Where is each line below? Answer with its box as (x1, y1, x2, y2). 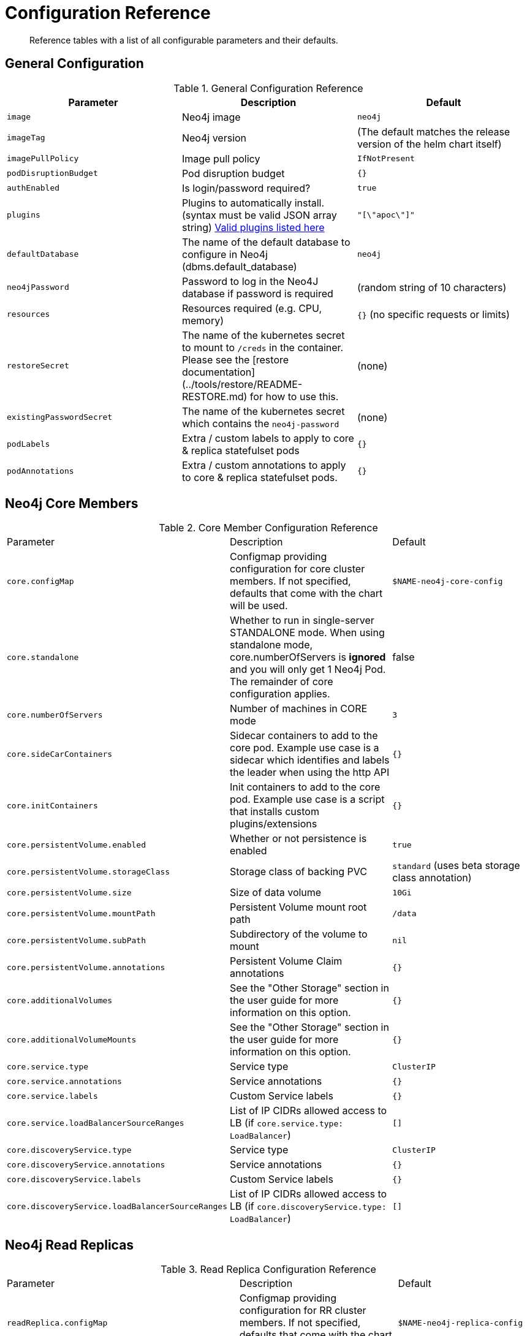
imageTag (7, 133, 45, 143)
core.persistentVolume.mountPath (7, 908, 156, 918)
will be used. (230, 599, 288, 612)
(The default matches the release (357, 125, 510, 138)
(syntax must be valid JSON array (181, 208, 337, 221)
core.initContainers (7, 800, 98, 810)
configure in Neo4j (181, 248, 268, 260)
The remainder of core (230, 675, 333, 688)
